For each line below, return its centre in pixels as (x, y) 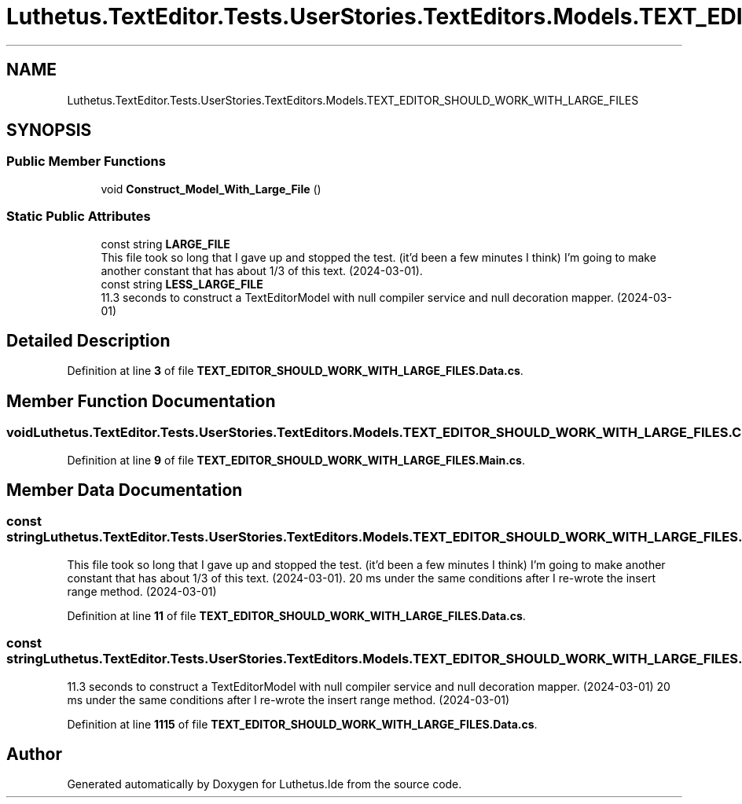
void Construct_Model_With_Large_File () (211, 189)
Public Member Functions (86, 162)
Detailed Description (88, 340)
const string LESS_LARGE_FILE (182, 284)
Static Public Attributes (79, 217)
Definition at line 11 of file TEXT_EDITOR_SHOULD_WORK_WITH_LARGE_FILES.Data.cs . (296, 615)
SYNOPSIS (49, 130)
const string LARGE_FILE (165, 244)
